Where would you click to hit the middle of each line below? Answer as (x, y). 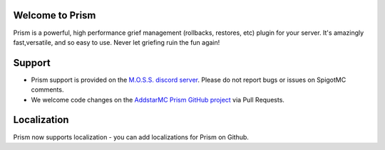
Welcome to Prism (55, 15)
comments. (47, 90)
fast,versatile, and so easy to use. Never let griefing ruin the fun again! (117, 42)
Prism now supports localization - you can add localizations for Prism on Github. (131, 137)
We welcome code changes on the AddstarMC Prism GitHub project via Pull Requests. (158, 100)
